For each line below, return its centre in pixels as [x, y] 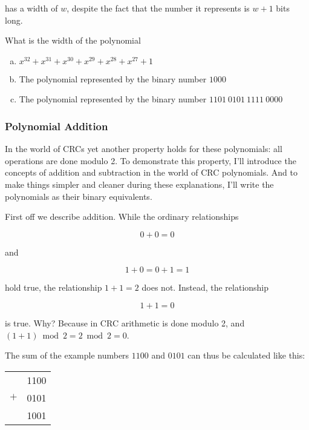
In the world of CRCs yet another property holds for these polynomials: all [144, 149]
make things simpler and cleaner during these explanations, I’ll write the [139, 184]
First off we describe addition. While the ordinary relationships [122, 217]
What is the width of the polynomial [73, 40]
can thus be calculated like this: [246, 355]
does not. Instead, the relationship [205, 287]
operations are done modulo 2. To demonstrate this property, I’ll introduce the [151, 160]
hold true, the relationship [54, 287]
